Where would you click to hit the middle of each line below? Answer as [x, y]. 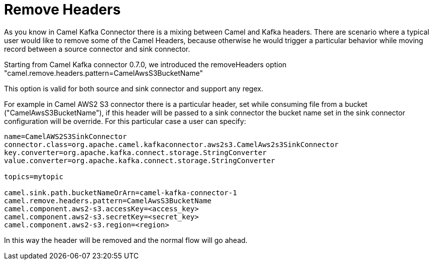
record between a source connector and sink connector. [97, 49]
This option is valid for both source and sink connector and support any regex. [134, 88]
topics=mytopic [34, 176]
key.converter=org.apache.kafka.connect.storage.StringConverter [135, 152]
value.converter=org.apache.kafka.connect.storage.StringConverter [140, 160]
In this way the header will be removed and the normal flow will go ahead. [126, 240]
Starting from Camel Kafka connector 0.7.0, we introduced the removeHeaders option [145, 64]
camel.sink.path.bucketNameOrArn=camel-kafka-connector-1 [121, 192]
